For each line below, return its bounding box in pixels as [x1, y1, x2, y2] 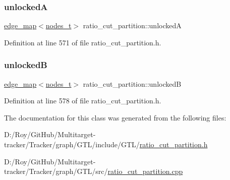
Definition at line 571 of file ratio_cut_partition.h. [4, 37, 161, 47]
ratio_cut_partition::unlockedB [83, 78, 182, 89]
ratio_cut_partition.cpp [107, 166, 183, 176]
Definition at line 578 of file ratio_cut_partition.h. [4, 95, 161, 106]
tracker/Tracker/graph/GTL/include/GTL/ [4, 139, 140, 149]
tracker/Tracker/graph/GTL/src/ [4, 166, 108, 176]
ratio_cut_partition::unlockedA [83, 20, 182, 31]
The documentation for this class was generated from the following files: [4, 112, 226, 123]
